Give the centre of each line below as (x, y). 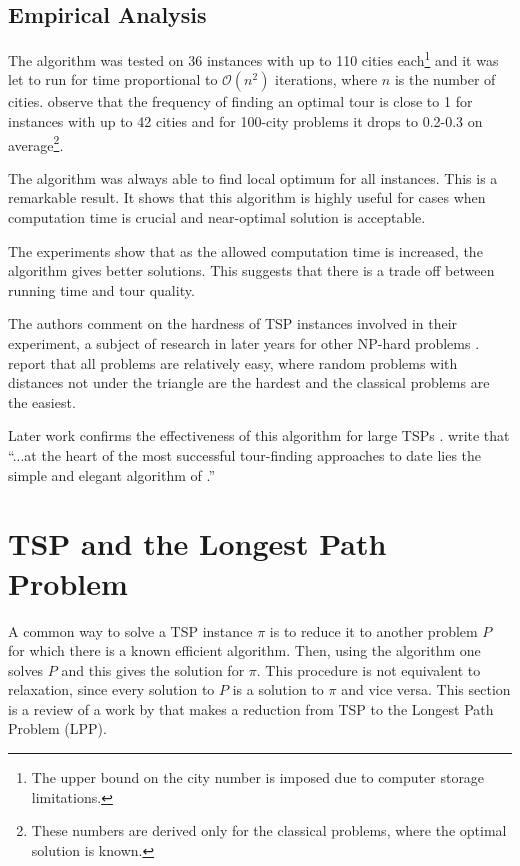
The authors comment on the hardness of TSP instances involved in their (233, 323)
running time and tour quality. (101, 289)
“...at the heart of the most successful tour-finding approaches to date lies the (245, 455)
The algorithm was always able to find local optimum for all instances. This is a (253, 177)
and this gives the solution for (153, 669)
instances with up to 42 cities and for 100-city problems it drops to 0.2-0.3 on (245, 121)
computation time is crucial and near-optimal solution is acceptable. (217, 217)
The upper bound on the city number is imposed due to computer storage (258, 777)
